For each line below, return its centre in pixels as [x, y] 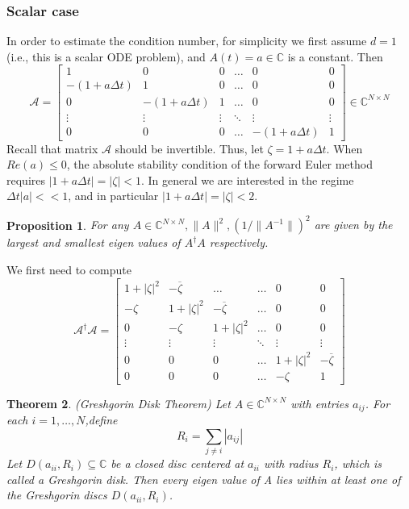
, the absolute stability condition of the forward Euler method [219, 164]
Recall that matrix [52, 148]
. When [344, 148]
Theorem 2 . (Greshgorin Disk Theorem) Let [119, 403]
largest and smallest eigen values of [94, 242]
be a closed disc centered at [177, 463]
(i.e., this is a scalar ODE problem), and [106, 56]
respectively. [239, 242]
